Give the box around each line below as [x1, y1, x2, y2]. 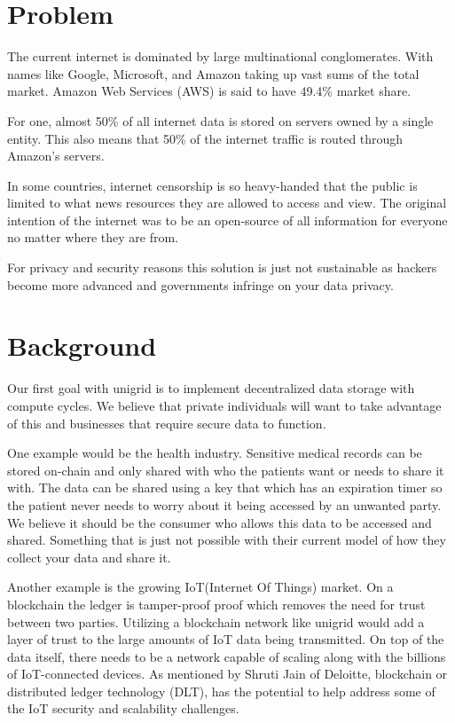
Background [7, 327, 157, 364]
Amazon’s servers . [7, 146, 105, 165]
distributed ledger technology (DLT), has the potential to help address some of [7, 681, 435, 700]
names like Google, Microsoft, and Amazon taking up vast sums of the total [7, 64, 420, 83]
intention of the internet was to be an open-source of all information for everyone [7, 210, 448, 229]
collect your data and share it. [7, 547, 171, 566]
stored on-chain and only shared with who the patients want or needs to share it [7, 460, 444, 479]
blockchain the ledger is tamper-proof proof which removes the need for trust [7, 594, 426, 613]
